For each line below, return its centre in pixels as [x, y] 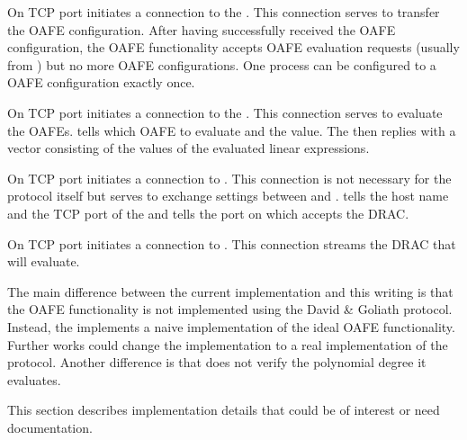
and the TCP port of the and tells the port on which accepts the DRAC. [208, 213]
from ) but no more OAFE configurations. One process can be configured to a [222, 64]
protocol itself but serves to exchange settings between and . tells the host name [228, 196]
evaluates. [34, 379]
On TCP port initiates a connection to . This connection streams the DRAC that [232, 243]
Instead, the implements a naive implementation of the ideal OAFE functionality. [231, 326]
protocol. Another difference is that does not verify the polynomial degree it [217, 362]
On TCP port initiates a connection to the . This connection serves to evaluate [225, 112]
